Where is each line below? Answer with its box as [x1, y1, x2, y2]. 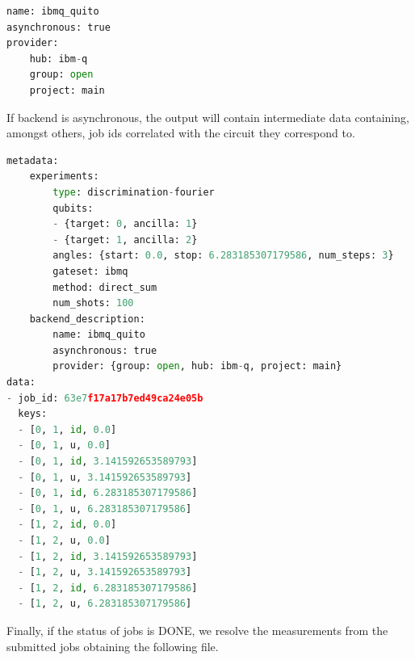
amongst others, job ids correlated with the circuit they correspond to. [6, 124, 355, 141]
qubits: [52, 202, 94, 214]
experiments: [29, 170, 99, 183]
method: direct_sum [52, 281, 157, 293]
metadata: [6, 154, 59, 166]
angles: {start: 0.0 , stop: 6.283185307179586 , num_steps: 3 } [52, 250, 394, 262]
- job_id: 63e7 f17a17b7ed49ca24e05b [6, 392, 203, 404]
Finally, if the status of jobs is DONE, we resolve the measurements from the [6, 621, 388, 638]
